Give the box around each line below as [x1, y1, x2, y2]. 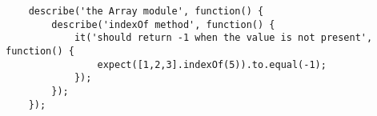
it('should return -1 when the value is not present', [74, 32, 373, 44]
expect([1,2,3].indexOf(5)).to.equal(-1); [97, 58, 327, 70]
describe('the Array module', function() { [28, 6, 264, 17]
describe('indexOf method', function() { [51, 18, 275, 30]
